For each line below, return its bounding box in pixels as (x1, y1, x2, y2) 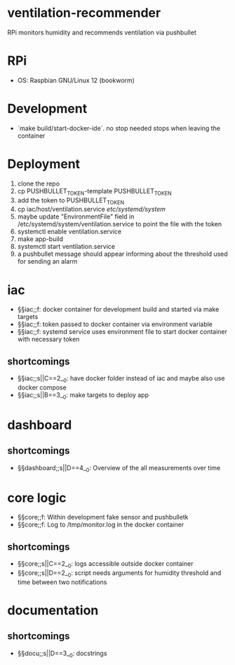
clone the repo (17, 179, 60, 188)
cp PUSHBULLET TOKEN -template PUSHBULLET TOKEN (17, 186, 172, 197)
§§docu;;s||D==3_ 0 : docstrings (17, 649, 107, 659)
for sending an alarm (17, 257, 78, 266)
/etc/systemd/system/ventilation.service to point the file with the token (17, 220, 222, 228)
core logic (7, 490, 67, 505)
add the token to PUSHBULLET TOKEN (17, 195, 125, 206)
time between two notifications (17, 578, 107, 586)
